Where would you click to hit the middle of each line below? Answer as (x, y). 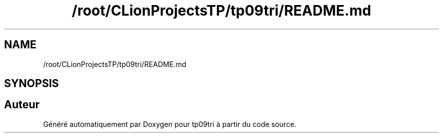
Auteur (22, 105)
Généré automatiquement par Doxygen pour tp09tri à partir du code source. (170, 124)
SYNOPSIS (32, 84)
